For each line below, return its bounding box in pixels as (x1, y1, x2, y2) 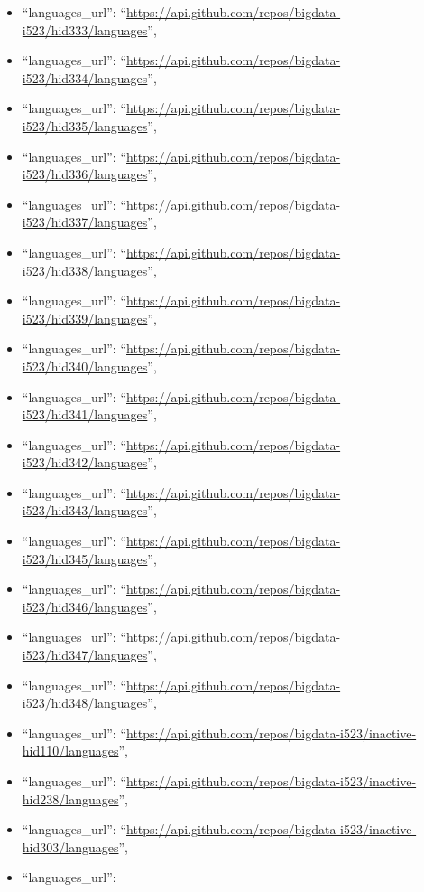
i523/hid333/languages (22, 20, 148, 39)
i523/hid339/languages (22, 308, 148, 327)
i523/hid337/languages (22, 212, 148, 231)
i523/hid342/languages (22, 453, 148, 472)
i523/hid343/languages (22, 501, 148, 520)
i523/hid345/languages (22, 549, 148, 568)
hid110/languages (22, 741, 119, 760)
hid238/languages (22, 789, 119, 808)
